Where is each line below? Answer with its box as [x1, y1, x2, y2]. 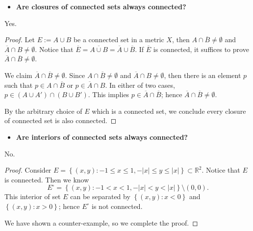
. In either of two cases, [105, 79, 175, 90]
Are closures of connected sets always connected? [16, 1, 186, 11]
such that [4, 79, 33, 90]
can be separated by [70, 191, 130, 202]
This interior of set [4, 191, 61, 202]
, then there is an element [164, 70, 241, 80]
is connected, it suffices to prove [153, 44, 249, 54]
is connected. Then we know [4, 174, 89, 184]
